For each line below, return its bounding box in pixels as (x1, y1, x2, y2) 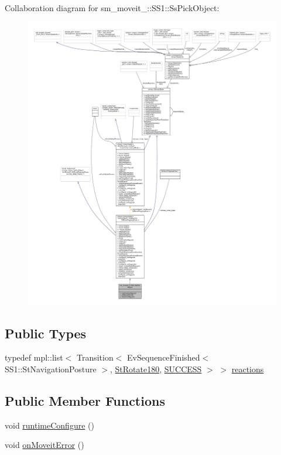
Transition (76, 351, 114, 364)
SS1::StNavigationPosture (5, 362, 97, 375)
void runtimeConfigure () (5, 419, 94, 431)
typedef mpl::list (5, 351, 63, 364)
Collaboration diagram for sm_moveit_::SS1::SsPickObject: (5, 2, 220, 13)
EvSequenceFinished (127, 351, 200, 364)
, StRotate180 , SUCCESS (110, 362, 202, 375)
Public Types (5, 324, 87, 342)
